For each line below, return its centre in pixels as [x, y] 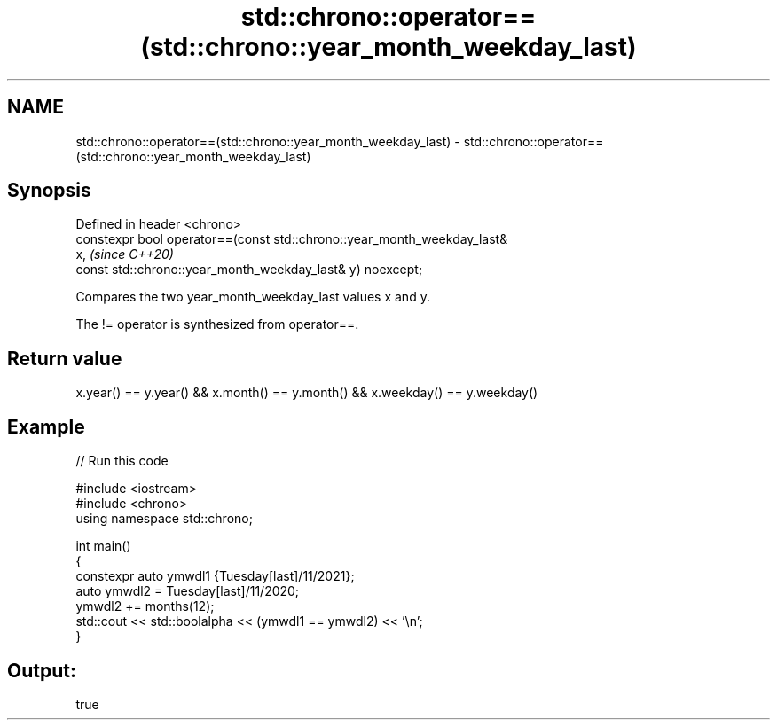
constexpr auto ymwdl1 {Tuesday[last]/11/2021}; [215, 576]
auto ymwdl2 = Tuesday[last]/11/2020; [188, 591]
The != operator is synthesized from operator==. [217, 324]
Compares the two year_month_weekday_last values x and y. [253, 297]
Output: [42, 670]
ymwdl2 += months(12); [145, 606]
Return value [65, 358]
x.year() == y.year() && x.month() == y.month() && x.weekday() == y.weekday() [307, 393]
